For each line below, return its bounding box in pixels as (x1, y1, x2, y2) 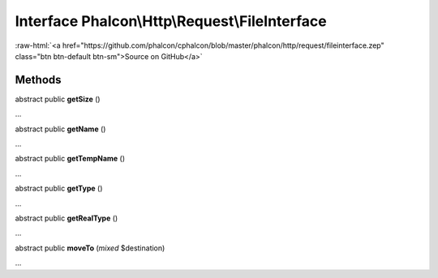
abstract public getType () (15, 183, 103, 194)
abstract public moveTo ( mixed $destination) (15, 243, 165, 253)
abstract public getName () (15, 124, 106, 134)
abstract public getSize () (15, 94, 101, 104)
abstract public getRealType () (15, 213, 118, 223)
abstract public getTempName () (15, 154, 126, 164)
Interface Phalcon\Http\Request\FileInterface (15, 12, 328, 30)
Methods (15, 73, 62, 87)
